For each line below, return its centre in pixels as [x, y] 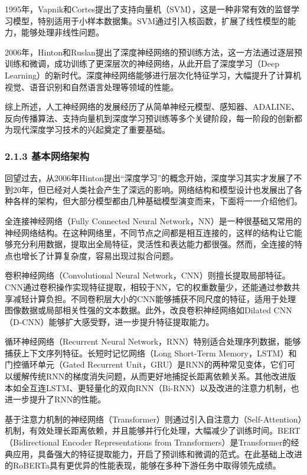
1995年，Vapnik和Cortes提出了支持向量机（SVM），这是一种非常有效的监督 [148, 9]
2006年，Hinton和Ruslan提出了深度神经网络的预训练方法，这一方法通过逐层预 [153, 52]
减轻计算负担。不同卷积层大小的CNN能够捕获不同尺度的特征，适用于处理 [154, 298]
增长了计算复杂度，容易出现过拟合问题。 [99, 255]
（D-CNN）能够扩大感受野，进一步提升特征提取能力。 [110, 321]
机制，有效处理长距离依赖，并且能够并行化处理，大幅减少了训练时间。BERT [153, 430]
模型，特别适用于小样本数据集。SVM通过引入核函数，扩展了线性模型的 [150, 20]
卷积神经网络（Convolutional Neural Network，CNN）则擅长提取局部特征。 [148, 275]
